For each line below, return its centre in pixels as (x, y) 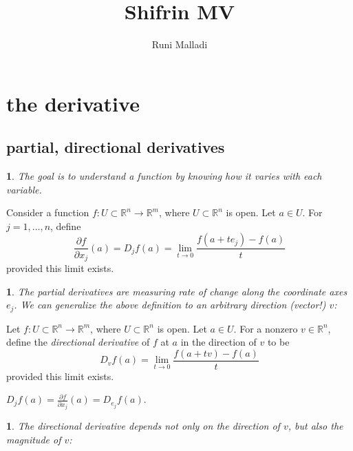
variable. (24, 189)
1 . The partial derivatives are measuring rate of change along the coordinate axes (177, 291)
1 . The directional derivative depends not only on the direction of (143, 426)
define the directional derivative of (78, 342)
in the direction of (218, 342)
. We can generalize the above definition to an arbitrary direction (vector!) (170, 305)
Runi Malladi (180, 44)
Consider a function (48, 212)
